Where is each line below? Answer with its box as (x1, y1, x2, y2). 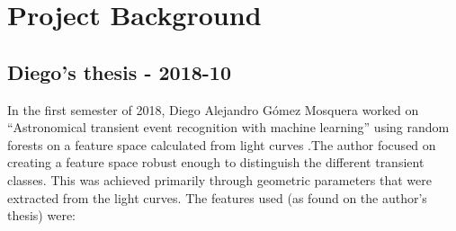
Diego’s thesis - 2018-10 (7, 58, 231, 85)
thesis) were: (7, 206, 76, 225)
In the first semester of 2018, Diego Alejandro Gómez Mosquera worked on (7, 100, 419, 119)
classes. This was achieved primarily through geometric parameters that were (7, 170, 433, 189)
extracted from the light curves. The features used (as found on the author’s (7, 188, 427, 207)
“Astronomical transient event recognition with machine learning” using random (7, 118, 450, 137)
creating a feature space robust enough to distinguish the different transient (7, 153, 425, 172)
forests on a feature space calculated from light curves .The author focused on (7, 135, 436, 154)
